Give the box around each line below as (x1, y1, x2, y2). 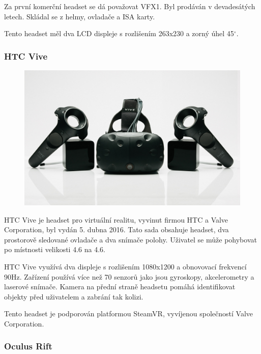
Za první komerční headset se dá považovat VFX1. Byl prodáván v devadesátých (4, 1, 255, 11)
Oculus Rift (4, 340, 52, 352)
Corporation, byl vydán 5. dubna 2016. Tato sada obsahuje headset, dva (4, 224, 229, 235)
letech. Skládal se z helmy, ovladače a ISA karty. (4, 11, 155, 21)
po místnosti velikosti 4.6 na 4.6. (4, 244, 105, 255)
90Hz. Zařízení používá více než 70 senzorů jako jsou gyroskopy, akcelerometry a (4, 271, 254, 282)
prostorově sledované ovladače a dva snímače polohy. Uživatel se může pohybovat (4, 234, 257, 244)
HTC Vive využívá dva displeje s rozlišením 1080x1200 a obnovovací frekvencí (4, 261, 247, 271)
